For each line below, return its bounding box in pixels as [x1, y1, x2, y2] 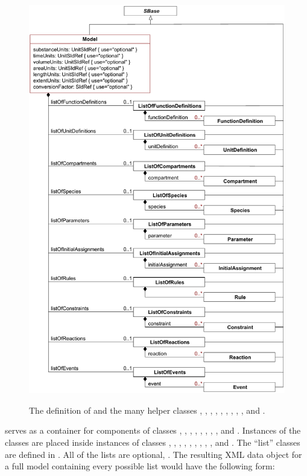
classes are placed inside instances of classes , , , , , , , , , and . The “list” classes [5, 436, 300, 449]
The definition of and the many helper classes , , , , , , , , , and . [29, 403, 265, 416]
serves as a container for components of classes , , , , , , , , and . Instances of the [5, 424, 301, 437]
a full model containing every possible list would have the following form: [5, 460, 275, 472]
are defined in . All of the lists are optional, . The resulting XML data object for [5, 448, 302, 460]
